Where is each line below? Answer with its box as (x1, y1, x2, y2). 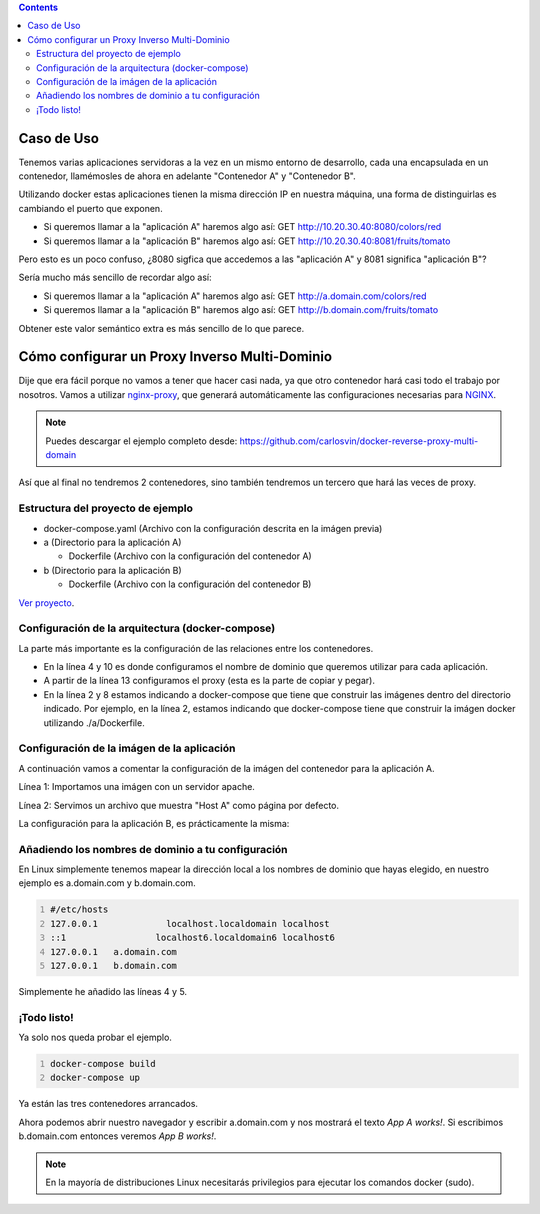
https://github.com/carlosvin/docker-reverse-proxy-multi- (239, 435, 479, 447)
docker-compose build (50, 1058, 157, 1070)
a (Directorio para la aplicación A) (43, 536, 182, 548)
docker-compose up (50, 1072, 140, 1084)
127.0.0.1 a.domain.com (50, 946, 177, 957)
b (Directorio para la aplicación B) (43, 564, 182, 576)
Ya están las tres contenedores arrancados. (18, 1098, 199, 1110)
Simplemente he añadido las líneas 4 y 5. (18, 985, 188, 997)
